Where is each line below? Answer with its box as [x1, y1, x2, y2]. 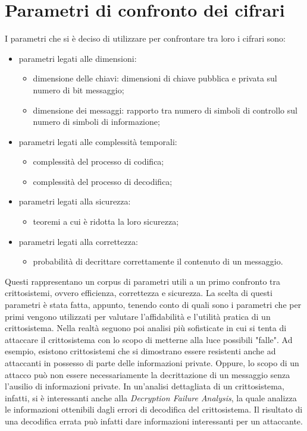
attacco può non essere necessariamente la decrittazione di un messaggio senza [5, 368, 290, 380]
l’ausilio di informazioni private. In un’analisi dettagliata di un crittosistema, [5, 380, 284, 392]
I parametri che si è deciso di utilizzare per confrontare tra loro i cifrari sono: [5, 32, 286, 45]
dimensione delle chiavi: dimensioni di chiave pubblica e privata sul [33, 72, 277, 84]
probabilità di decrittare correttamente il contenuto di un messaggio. [33, 255, 283, 268]
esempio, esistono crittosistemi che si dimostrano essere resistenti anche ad [5, 345, 276, 357]
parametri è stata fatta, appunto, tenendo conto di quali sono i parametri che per [5, 298, 302, 311]
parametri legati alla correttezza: [18, 235, 138, 247]
